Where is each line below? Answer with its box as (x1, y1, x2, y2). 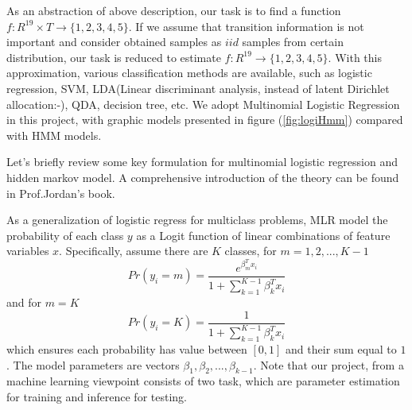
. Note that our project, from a (253, 356, 404, 373)
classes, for (224, 242, 277, 259)
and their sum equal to (286, 340, 397, 357)
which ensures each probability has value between (6, 340, 247, 357)
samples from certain (242, 33, 344, 50)
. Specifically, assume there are (59, 242, 208, 259)
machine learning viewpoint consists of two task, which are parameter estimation (6, 373, 400, 389)
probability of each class (6, 226, 124, 243)
